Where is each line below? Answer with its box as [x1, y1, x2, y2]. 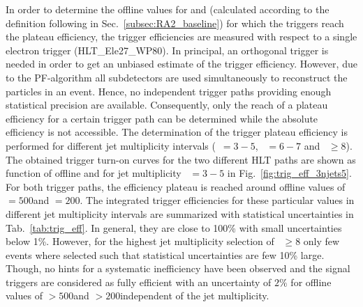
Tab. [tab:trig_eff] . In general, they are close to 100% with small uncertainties [6, 220, 342, 235]
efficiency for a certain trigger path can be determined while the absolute [6, 111, 318, 125]
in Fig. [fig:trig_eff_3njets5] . [227, 166, 352, 180]
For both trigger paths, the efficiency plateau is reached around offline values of [6, 179, 346, 194]
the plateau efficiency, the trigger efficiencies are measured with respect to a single [6, 29, 357, 44]
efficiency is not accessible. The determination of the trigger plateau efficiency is [6, 125, 348, 139]
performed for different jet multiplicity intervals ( [6, 138, 216, 152]
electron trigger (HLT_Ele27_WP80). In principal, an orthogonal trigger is [6, 42, 329, 57]
